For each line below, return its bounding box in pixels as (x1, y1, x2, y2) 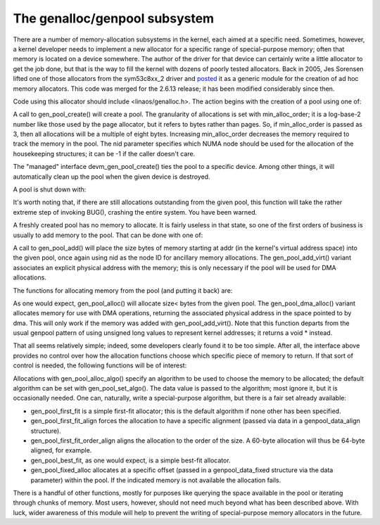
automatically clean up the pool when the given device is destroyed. (13, 172, 210, 181)
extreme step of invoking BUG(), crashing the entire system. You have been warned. (13, 208, 258, 216)
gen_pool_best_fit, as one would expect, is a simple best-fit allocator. (30, 456, 232, 464)
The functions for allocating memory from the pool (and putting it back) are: (13, 286, 233, 295)
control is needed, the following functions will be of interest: (13, 361, 187, 369)
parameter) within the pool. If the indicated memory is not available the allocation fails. (30, 476, 281, 484)
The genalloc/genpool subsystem (13, 11, 215, 26)
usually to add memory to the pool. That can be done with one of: (13, 231, 203, 239)
